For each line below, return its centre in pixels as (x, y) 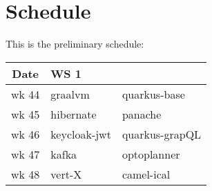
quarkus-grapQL (162, 134)
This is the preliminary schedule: (75, 44)
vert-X (66, 174)
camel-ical (146, 174)
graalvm (70, 94)
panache (142, 114)
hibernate (74, 114)
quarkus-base (153, 94)
